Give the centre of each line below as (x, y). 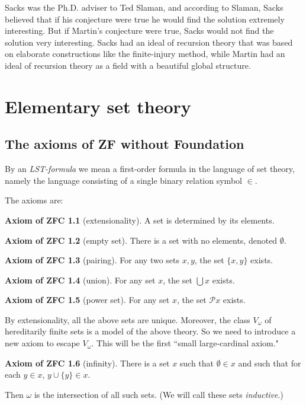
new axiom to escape (42, 343)
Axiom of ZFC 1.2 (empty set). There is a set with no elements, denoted (141, 240)
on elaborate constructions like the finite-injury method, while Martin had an (145, 54)
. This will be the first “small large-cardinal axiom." (185, 343)
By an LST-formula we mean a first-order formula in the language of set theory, (150, 169)
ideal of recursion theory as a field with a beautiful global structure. (128, 65)
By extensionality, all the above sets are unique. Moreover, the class (128, 319)
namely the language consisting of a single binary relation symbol (123, 180)
